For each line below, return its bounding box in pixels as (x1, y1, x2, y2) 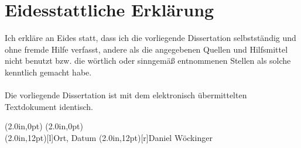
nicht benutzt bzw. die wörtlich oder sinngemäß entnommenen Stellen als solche (5, 54, 291, 67)
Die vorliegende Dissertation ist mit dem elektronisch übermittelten (5, 89, 247, 101)
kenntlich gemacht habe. (5, 66, 92, 78)
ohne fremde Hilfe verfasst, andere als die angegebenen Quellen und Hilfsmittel (5, 43, 288, 55)
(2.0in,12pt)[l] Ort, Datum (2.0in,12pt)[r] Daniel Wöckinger (5, 131, 213, 143)
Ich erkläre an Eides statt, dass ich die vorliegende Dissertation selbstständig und (5, 32, 296, 44)
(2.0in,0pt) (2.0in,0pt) (5, 120, 83, 132)
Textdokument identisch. (5, 100, 93, 112)
